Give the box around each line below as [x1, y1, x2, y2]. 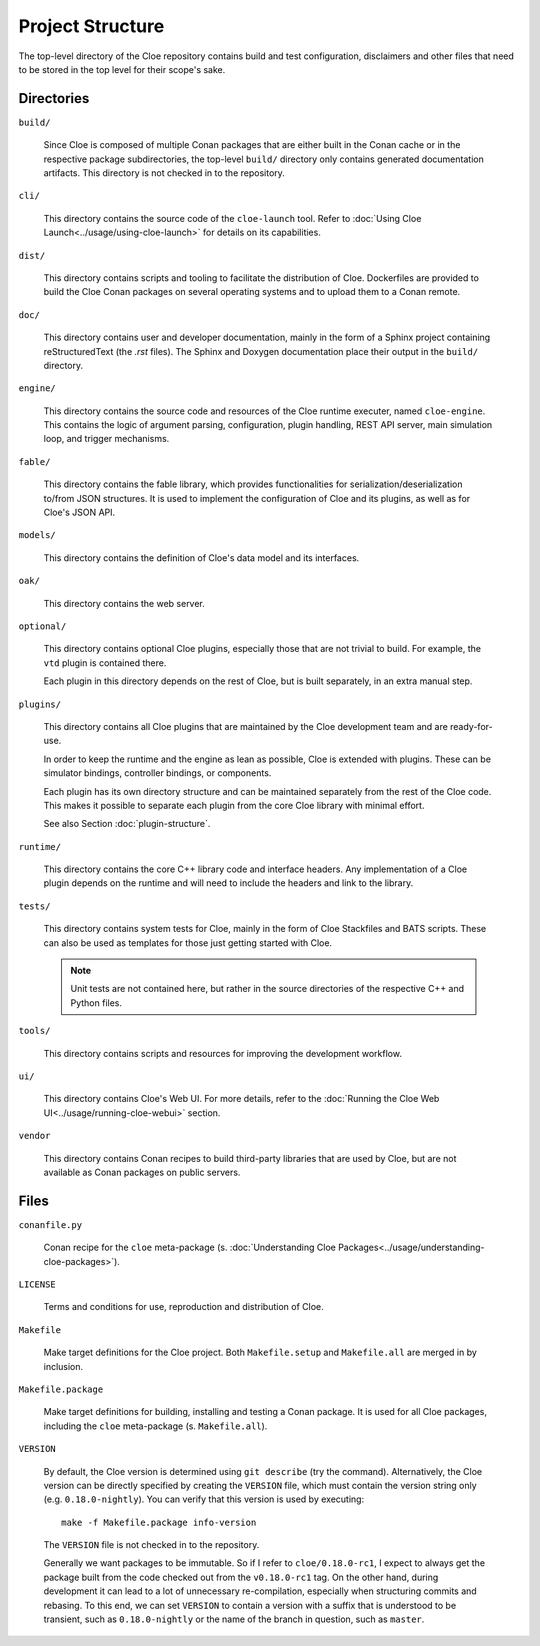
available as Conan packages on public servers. [43, 1166, 241, 1178]
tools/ [18, 1025, 51, 1037]
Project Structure [18, 15, 165, 37]
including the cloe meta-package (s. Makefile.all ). [43, 1420, 268, 1432]
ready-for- [450, 720, 494, 732]
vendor [18, 1130, 51, 1142]
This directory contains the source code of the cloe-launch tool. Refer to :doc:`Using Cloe [43, 212, 422, 224]
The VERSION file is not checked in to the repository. [43, 1539, 260, 1551]
